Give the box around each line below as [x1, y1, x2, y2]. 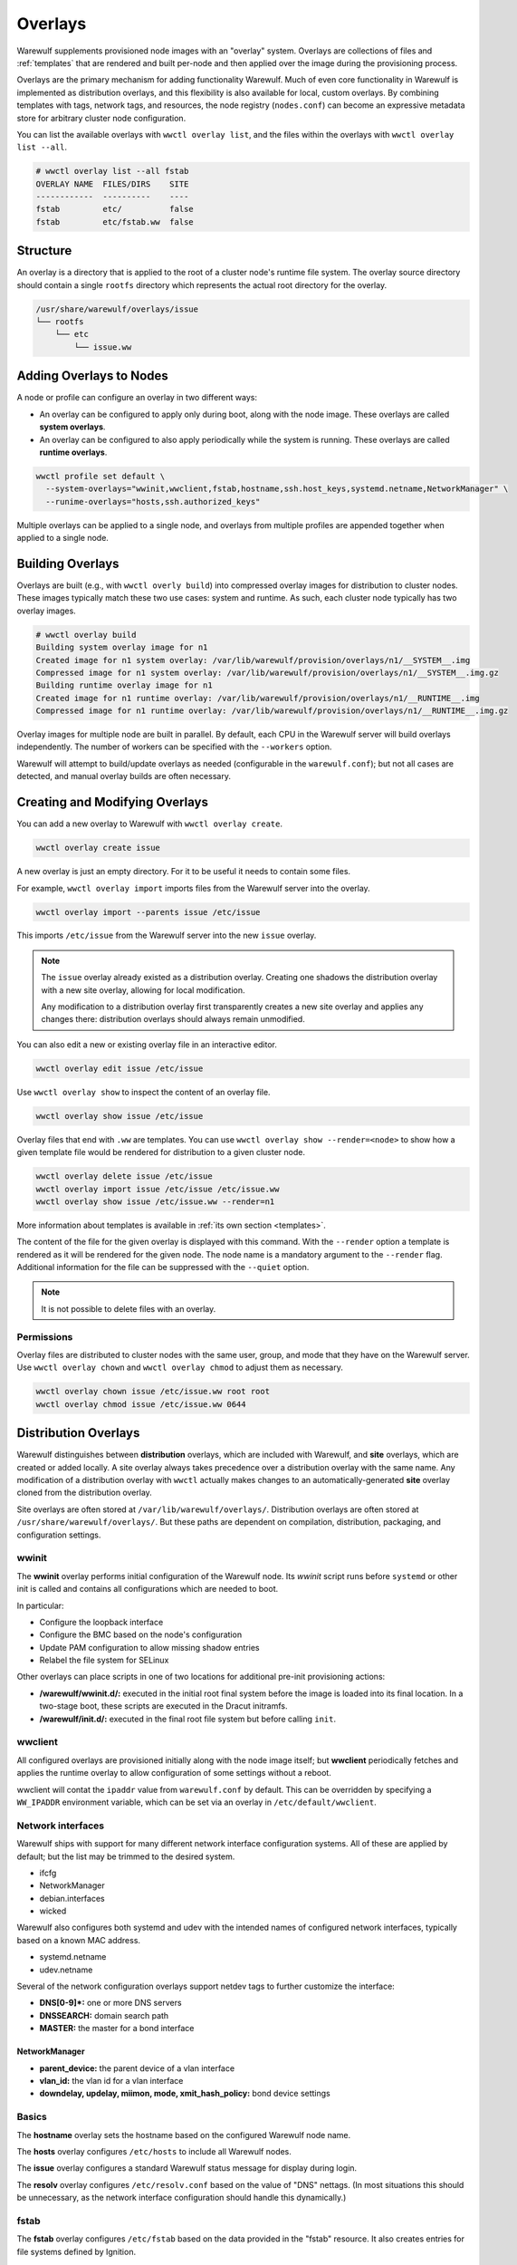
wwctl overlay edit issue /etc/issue [35, 1063, 204, 1074]
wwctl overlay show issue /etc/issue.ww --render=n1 [35, 1196, 275, 1207]
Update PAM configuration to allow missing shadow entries [39, 1642, 260, 1653]
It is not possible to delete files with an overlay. [41, 1303, 216, 1314]
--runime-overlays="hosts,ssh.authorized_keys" [45, 496, 261, 506]
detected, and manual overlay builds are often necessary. [16, 771, 231, 782]
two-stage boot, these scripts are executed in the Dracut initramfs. [39, 1701, 288, 1711]
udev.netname [39, 1964, 93, 1975]
